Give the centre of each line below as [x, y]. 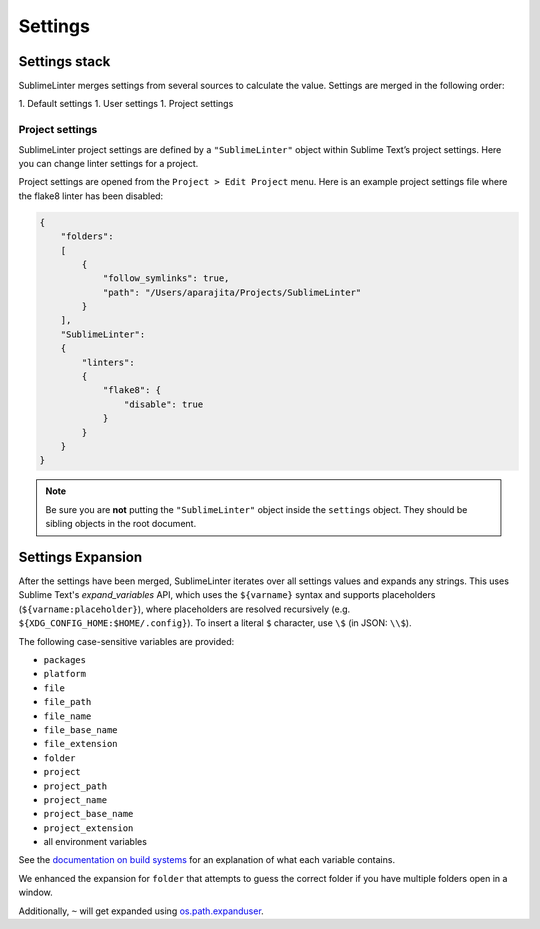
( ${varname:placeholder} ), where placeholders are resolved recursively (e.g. [184, 609]
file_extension [81, 744]
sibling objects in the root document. [121, 524]
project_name [75, 799]
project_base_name [88, 814]
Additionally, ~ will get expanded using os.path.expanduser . [141, 911]
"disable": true [163, 404]
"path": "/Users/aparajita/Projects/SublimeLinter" [232, 292]
